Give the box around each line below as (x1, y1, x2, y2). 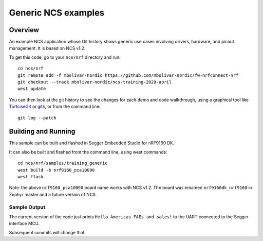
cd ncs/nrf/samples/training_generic (18, 160, 108, 166)
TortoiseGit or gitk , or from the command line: (9, 103, 101, 109)
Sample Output (9, 204, 46, 210)
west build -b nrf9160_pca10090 (18, 167, 95, 172)
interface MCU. (9, 221, 40, 226)
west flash (18, 174, 44, 180)
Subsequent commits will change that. (9, 229, 86, 235)
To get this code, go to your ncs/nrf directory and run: (9, 54, 121, 60)
